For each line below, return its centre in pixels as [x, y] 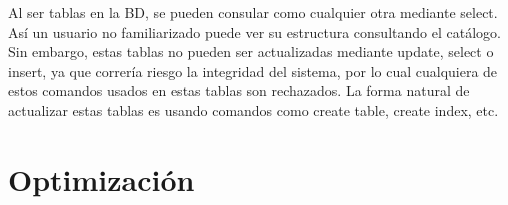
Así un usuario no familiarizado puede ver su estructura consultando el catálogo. [254, 31]
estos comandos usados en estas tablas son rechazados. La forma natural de [239, 90]
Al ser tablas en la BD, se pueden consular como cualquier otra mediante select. [253, 12]
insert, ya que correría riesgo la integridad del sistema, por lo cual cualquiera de [253, 70]
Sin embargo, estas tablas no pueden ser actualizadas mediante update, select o [251, 51]
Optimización [101, 178]
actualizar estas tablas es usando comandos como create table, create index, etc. [253, 109]
